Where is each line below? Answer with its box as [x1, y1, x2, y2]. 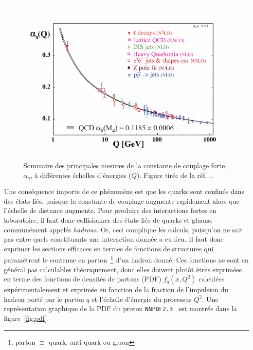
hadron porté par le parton [4, 294, 84, 304]
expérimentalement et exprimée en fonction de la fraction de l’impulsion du [4, 284, 229, 295]
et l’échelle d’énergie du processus [91, 294, 192, 304]
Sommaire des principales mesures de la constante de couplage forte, [23, 160, 227, 170]
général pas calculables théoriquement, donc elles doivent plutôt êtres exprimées [4, 264, 242, 274]
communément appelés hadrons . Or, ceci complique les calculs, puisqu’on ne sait [4, 224, 243, 234]
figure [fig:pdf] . [4, 313, 49, 323]
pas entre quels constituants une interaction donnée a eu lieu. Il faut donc [4, 234, 224, 244]
